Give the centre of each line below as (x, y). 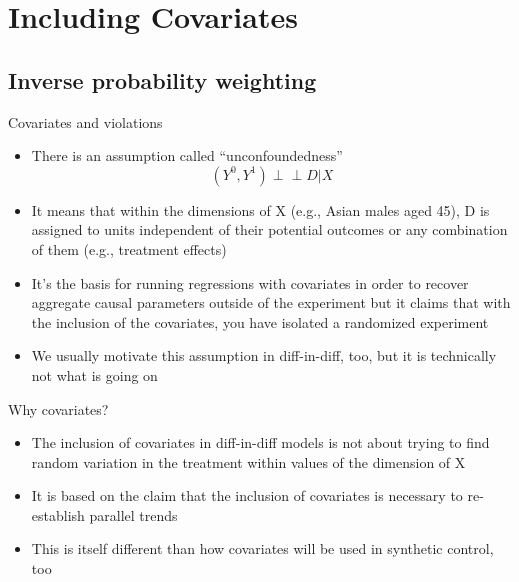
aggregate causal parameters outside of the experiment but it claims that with (271, 302)
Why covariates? (58, 408)
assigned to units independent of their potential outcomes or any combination (269, 229)
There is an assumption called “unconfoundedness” (187, 155)
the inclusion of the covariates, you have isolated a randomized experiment (260, 321)
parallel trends (133, 514)
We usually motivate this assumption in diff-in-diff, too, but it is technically (264, 355)
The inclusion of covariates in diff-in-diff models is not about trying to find (260, 442)
